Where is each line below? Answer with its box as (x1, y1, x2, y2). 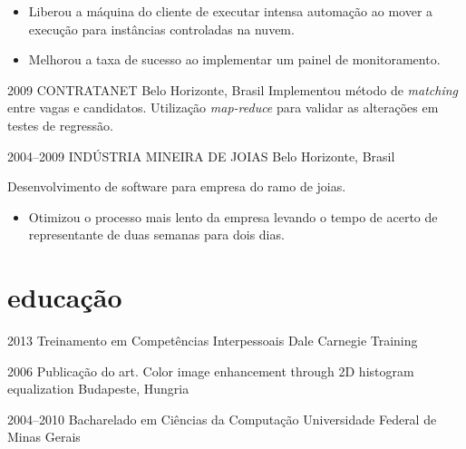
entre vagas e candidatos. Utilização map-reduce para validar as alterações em (7, 98, 439, 117)
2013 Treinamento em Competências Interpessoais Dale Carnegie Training (7, 331, 418, 350)
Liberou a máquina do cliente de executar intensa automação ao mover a (28, 2, 433, 20)
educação (7, 278, 122, 316)
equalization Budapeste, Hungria (7, 379, 189, 398)
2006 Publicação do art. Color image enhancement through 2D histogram (7, 361, 414, 380)
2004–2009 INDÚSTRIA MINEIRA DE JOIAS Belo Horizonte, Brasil (7, 146, 395, 165)
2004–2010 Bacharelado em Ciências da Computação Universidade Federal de (7, 409, 437, 428)
